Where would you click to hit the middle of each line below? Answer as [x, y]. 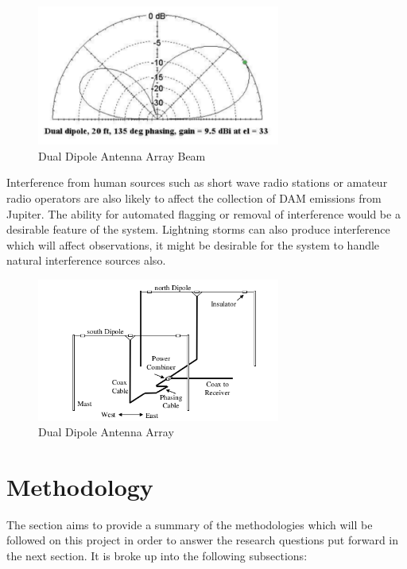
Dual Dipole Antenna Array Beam [122, 155]
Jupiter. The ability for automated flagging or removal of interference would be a [203, 213]
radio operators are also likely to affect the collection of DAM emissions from [194, 197]
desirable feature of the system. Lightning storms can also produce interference [198, 229]
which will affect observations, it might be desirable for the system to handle [193, 244]
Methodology [80, 486]
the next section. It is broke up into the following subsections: [157, 556]
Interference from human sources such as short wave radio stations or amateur [197, 182]
